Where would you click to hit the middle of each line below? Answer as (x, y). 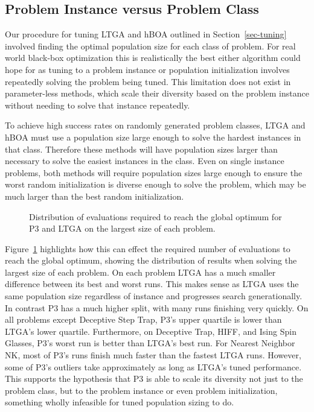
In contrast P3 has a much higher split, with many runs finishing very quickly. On (157, 307)
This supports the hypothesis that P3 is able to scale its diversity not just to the (154, 379)
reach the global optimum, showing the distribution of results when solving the (151, 260)
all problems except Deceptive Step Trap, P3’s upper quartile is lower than (143, 319)
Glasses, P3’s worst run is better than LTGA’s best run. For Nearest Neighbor (150, 343)
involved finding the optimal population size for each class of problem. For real (150, 46)
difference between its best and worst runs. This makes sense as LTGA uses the (152, 284)
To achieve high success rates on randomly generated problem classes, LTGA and (155, 125)
